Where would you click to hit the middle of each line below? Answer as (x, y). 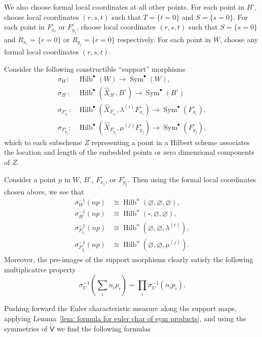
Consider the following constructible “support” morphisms (95, 68)
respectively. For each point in (164, 39)
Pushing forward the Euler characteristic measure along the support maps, (120, 308)
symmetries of (26, 328)
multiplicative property (40, 269)
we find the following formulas (104, 328)
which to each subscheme (43, 142)
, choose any (239, 39)
